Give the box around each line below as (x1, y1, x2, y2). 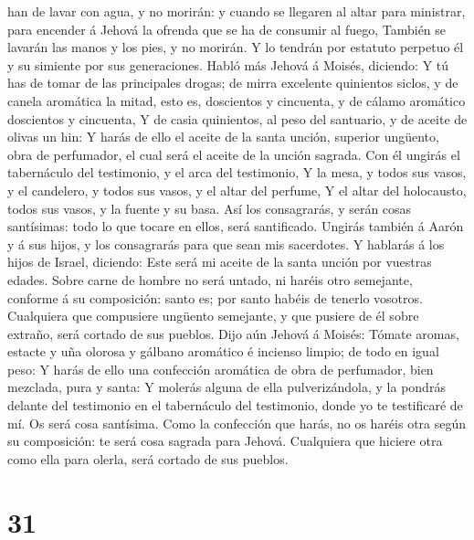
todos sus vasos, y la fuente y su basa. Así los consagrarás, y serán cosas (7, 198, 412, 217)
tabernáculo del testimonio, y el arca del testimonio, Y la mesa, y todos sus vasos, (7, 163, 467, 182)
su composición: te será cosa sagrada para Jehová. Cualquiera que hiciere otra (7, 431, 443, 450)
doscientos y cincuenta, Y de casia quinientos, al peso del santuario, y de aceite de (7, 109, 468, 128)
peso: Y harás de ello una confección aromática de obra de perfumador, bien (7, 359, 434, 378)
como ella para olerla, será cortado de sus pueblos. (7, 449, 289, 468)
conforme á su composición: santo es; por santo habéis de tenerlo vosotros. (7, 288, 423, 307)
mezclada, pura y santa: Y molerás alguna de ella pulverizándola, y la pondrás (7, 377, 446, 397)
